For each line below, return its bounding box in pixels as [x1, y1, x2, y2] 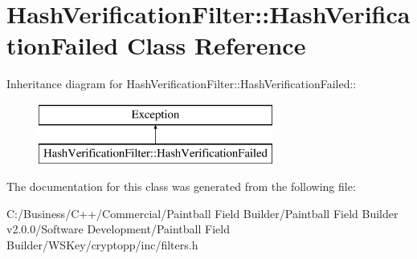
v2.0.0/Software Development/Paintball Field [6, 221, 230, 237]
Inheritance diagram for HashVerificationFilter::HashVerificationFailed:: [6, 75, 357, 92]
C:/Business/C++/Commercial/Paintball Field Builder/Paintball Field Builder [6, 204, 399, 221]
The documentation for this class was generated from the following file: [6, 178, 356, 195]
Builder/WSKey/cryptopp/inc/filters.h [6, 236, 198, 253]
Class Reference [126, 29, 306, 62]
